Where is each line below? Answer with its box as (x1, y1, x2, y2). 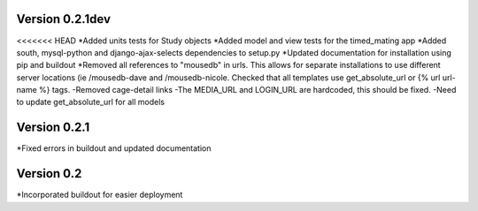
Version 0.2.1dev (16, 11, 111, 26)
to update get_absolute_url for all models (16, 97, 166, 108)
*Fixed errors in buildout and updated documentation (16, 143, 212, 154)
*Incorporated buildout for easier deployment (16, 190, 183, 200)
